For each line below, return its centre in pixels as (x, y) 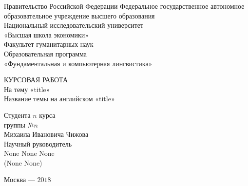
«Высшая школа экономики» (47, 34)
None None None (29, 153)
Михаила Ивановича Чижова (46, 134)
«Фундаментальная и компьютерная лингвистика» (78, 63)
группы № (19, 124)
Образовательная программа (45, 53)
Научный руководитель (38, 143)
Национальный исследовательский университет (74, 25)
